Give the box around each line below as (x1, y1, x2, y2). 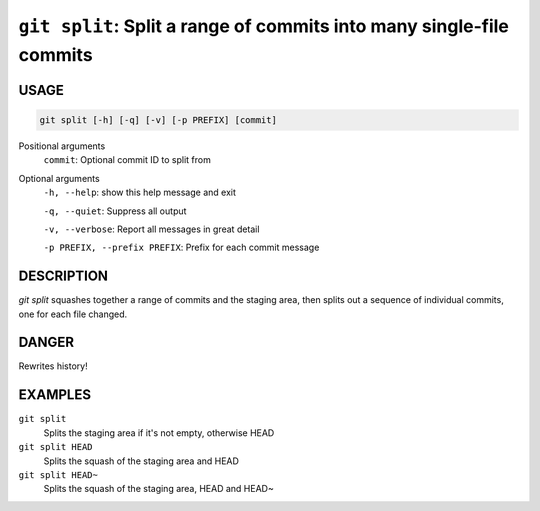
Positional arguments (18, 140, 106, 152)
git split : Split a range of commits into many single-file (18, 15, 510, 37)
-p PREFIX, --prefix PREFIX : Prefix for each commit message (43, 241, 320, 254)
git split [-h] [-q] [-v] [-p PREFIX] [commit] (39, 114, 277, 125)
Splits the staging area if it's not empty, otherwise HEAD (43, 426, 275, 439)
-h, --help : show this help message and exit (43, 186, 237, 199)
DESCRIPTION (18, 268, 109, 285)
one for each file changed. (18, 308, 128, 320)
